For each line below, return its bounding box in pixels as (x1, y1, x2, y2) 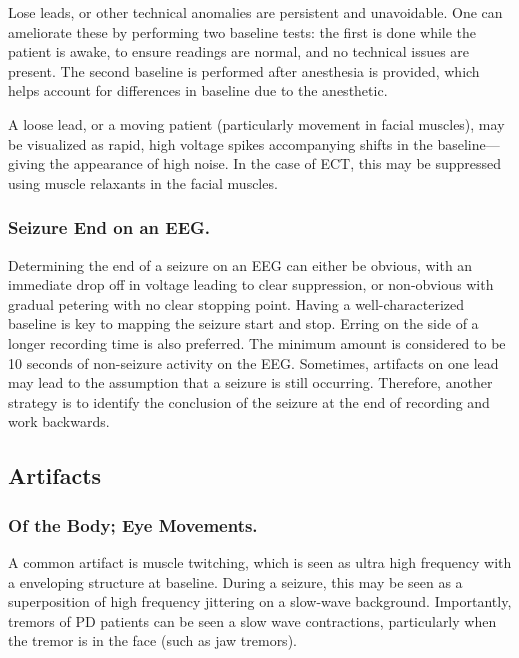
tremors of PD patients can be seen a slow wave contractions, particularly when (8, 610, 497, 631)
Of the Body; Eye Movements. (8, 512, 258, 537)
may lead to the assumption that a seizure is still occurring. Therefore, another (8, 372, 493, 393)
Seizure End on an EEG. (8, 215, 211, 240)
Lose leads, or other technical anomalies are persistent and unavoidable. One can (8, 2, 503, 22)
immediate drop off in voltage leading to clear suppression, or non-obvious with (8, 274, 494, 295)
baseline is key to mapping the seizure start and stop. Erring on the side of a (8, 313, 479, 334)
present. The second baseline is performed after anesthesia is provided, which (8, 60, 480, 81)
